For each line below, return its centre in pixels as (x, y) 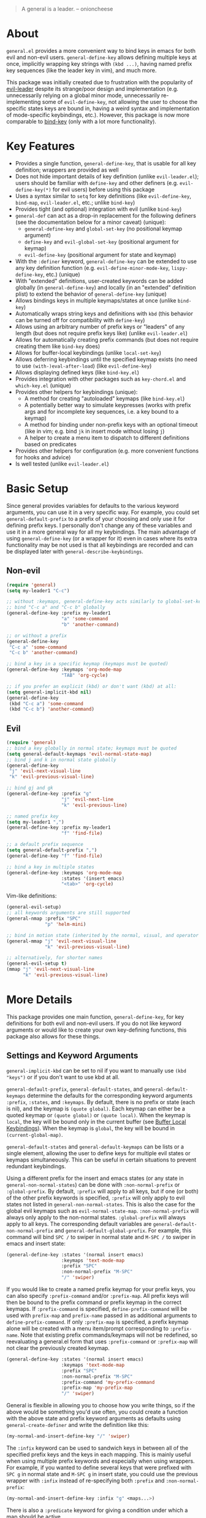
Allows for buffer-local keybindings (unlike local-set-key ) (88, 352)
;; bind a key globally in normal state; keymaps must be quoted (91, 748)
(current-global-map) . (35, 1134)
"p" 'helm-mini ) (66, 924)
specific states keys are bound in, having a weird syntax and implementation (103, 108)
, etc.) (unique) (62, 274)
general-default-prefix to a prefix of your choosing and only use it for (96, 518)
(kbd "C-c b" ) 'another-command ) (52, 710)
